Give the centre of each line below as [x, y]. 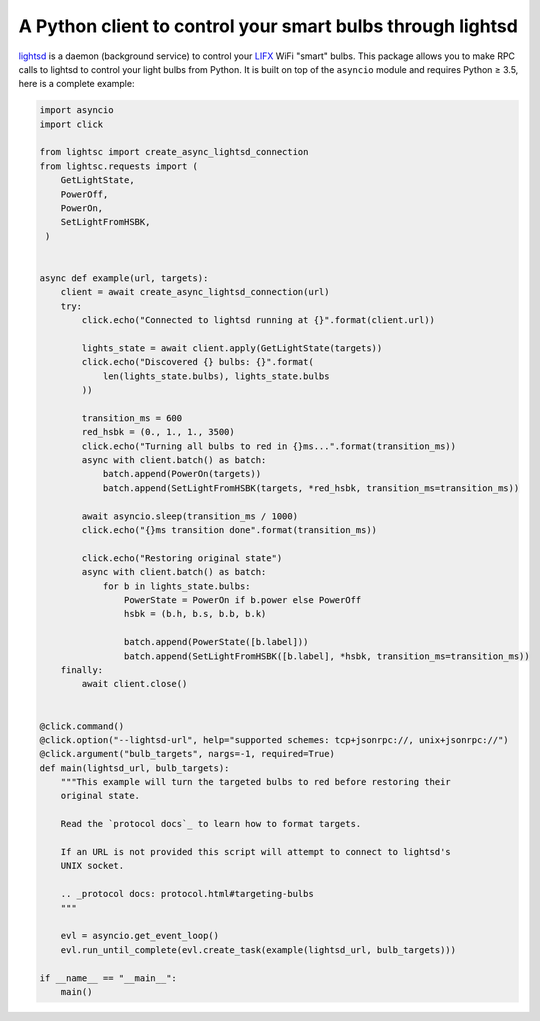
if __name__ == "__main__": [108, 978]
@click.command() [82, 726]
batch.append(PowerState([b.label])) [216, 642]
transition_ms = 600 [132, 418]
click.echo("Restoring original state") [182, 558]
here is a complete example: [76, 84]
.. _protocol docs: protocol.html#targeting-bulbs [187, 894]
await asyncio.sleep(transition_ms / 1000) [190, 516]
